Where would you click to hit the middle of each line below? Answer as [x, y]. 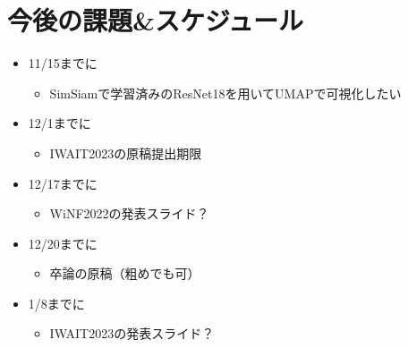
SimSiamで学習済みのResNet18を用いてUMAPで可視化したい [225, 93]
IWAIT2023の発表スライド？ [132, 333]
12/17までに [63, 183]
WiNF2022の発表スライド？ [129, 213]
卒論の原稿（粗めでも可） [125, 273]
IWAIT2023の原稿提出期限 [126, 153]
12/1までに [59, 123]
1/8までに [56, 303]
